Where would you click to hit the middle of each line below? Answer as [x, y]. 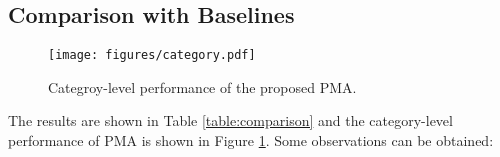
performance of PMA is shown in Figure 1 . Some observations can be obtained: [251, 140]
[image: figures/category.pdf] [152, 55]
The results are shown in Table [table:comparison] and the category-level [230, 120]
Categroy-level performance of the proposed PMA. [202, 86]
